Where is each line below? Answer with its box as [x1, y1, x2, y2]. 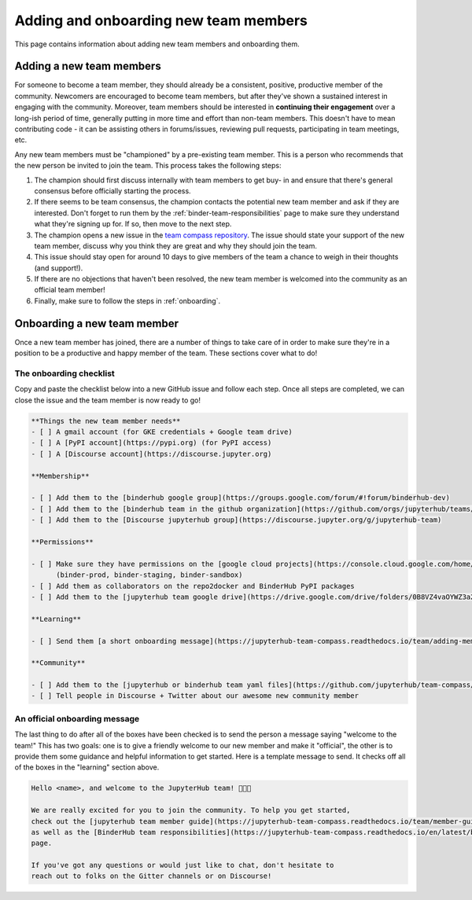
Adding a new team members [14, 60, 161, 73]
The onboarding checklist [14, 368, 116, 379]
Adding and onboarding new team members [14, 12, 308, 29]
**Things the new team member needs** [31, 417, 181, 425]
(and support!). [34, 263, 83, 273]
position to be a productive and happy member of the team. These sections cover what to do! [14, 348, 318, 358]
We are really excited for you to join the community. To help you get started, [31, 806, 351, 815]
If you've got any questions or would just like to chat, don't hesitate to [31, 861, 334, 870]
